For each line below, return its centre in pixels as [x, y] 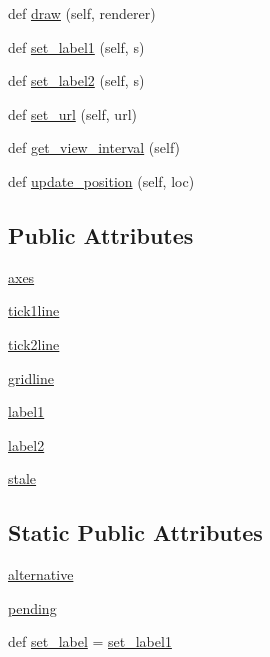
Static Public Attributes [135, 532]
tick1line [34, 310]
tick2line [34, 343]
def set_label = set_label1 [90, 641]
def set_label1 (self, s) [76, 46]
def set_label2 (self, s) [76, 80]
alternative [41, 574]
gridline [31, 377]
